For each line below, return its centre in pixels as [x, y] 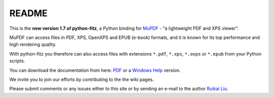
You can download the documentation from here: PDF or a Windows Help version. [95, 70]
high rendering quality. [33, 44]
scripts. [17, 61]
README [28, 13]
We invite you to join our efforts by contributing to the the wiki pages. [82, 79]
